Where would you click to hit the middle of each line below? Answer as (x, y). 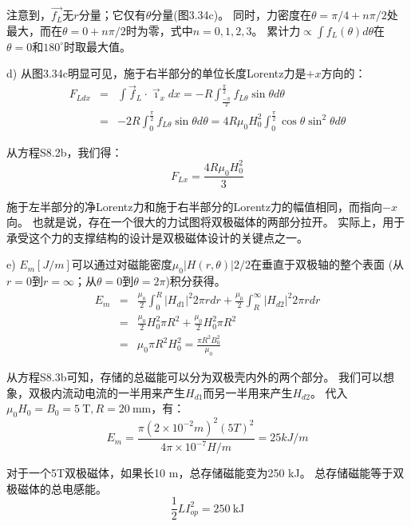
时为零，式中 (159, 30)
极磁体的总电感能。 (57, 488)
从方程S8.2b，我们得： (65, 151)
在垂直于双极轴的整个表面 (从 (327, 264)
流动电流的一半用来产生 (123, 392)
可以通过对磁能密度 (122, 264)
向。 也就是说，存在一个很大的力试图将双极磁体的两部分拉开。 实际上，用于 (206, 222)
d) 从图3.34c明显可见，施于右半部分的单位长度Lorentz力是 (156, 73)
